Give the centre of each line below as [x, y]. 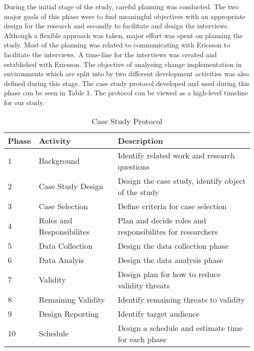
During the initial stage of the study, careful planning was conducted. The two [121, 6]
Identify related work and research [176, 155]
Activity [55, 140]
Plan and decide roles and [162, 220]
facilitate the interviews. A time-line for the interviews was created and [110, 54]
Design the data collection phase [173, 245]
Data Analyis [61, 260]
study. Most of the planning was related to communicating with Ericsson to [117, 45]
